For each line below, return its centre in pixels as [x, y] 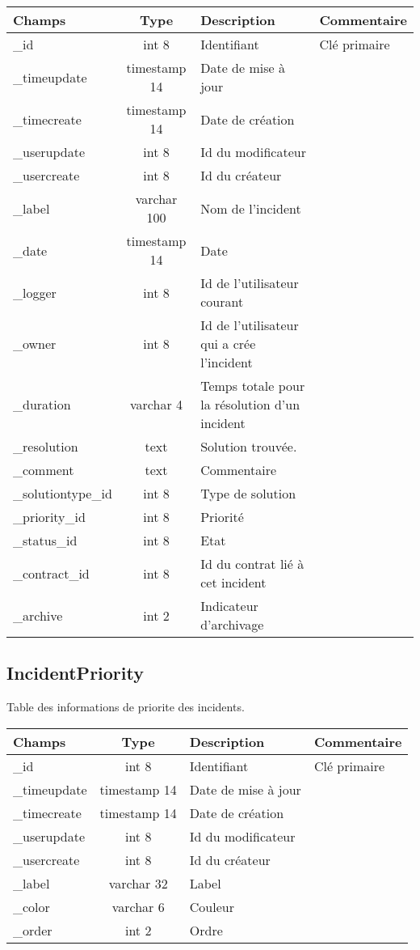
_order [33, 930]
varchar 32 [138, 883]
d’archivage [232, 624]
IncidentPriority [75, 673]
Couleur [212, 906]
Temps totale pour [253, 386]
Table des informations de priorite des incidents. [126, 707]
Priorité [222, 517]
